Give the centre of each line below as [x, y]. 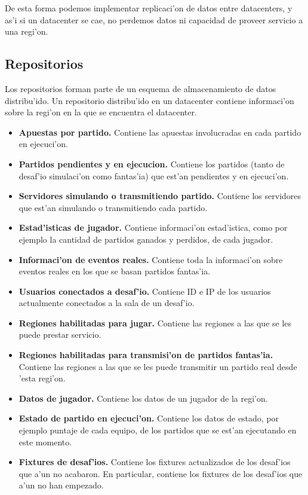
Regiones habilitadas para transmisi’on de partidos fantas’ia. [146, 355]
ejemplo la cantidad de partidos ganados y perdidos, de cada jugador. [146, 239]
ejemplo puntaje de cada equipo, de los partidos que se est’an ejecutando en [158, 430]
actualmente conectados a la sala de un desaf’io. [107, 303]
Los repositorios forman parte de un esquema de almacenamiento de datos [141, 88]
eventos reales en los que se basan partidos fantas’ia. [115, 271]
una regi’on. [27, 31]
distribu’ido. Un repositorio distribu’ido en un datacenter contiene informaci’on [150, 100]
